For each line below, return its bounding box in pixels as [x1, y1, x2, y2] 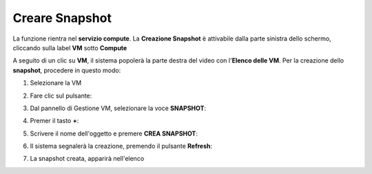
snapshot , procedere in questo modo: [12, 66, 121, 74]
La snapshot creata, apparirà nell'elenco [30, 155, 145, 163]
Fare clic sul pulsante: [30, 91, 92, 100]
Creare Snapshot [12, 10, 112, 25]
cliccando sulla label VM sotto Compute [12, 43, 127, 52]
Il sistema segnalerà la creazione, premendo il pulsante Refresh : [30, 142, 213, 151]
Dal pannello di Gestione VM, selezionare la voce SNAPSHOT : [30, 104, 207, 112]
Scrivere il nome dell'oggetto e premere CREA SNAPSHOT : [30, 129, 198, 138]
